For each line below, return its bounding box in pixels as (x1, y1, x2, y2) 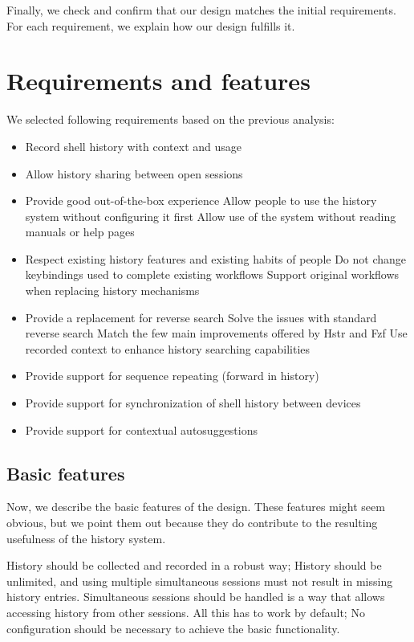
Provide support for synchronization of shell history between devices (25, 395, 361, 411)
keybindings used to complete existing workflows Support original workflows (25, 266, 400, 283)
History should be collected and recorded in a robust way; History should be (6, 557, 382, 574)
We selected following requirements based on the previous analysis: (6, 111, 335, 128)
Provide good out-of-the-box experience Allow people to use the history (25, 192, 377, 209)
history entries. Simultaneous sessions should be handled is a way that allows (6, 588, 385, 605)
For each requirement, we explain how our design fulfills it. (6, 17, 295, 34)
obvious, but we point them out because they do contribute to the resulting (6, 514, 378, 531)
